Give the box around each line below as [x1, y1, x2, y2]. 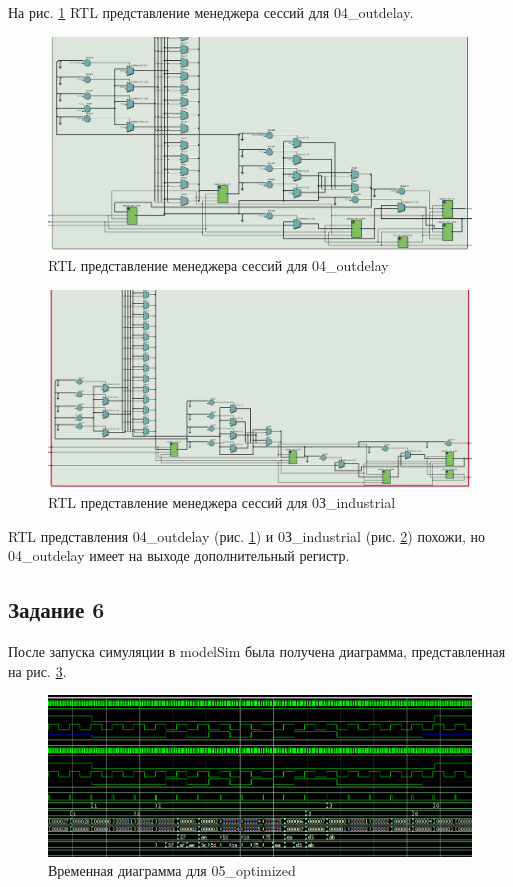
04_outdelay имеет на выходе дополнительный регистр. [8, 545, 350, 566]
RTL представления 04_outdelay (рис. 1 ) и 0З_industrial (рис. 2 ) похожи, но [8, 525, 485, 546]
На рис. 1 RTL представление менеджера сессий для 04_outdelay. [8, 2, 414, 22]
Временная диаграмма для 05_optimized [48, 860, 296, 881]
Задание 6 [8, 594, 105, 625]
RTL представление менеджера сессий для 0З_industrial [48, 492, 396, 513]
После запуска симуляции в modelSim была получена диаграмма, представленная [8, 641, 506, 661]
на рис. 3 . [8, 660, 67, 681]
